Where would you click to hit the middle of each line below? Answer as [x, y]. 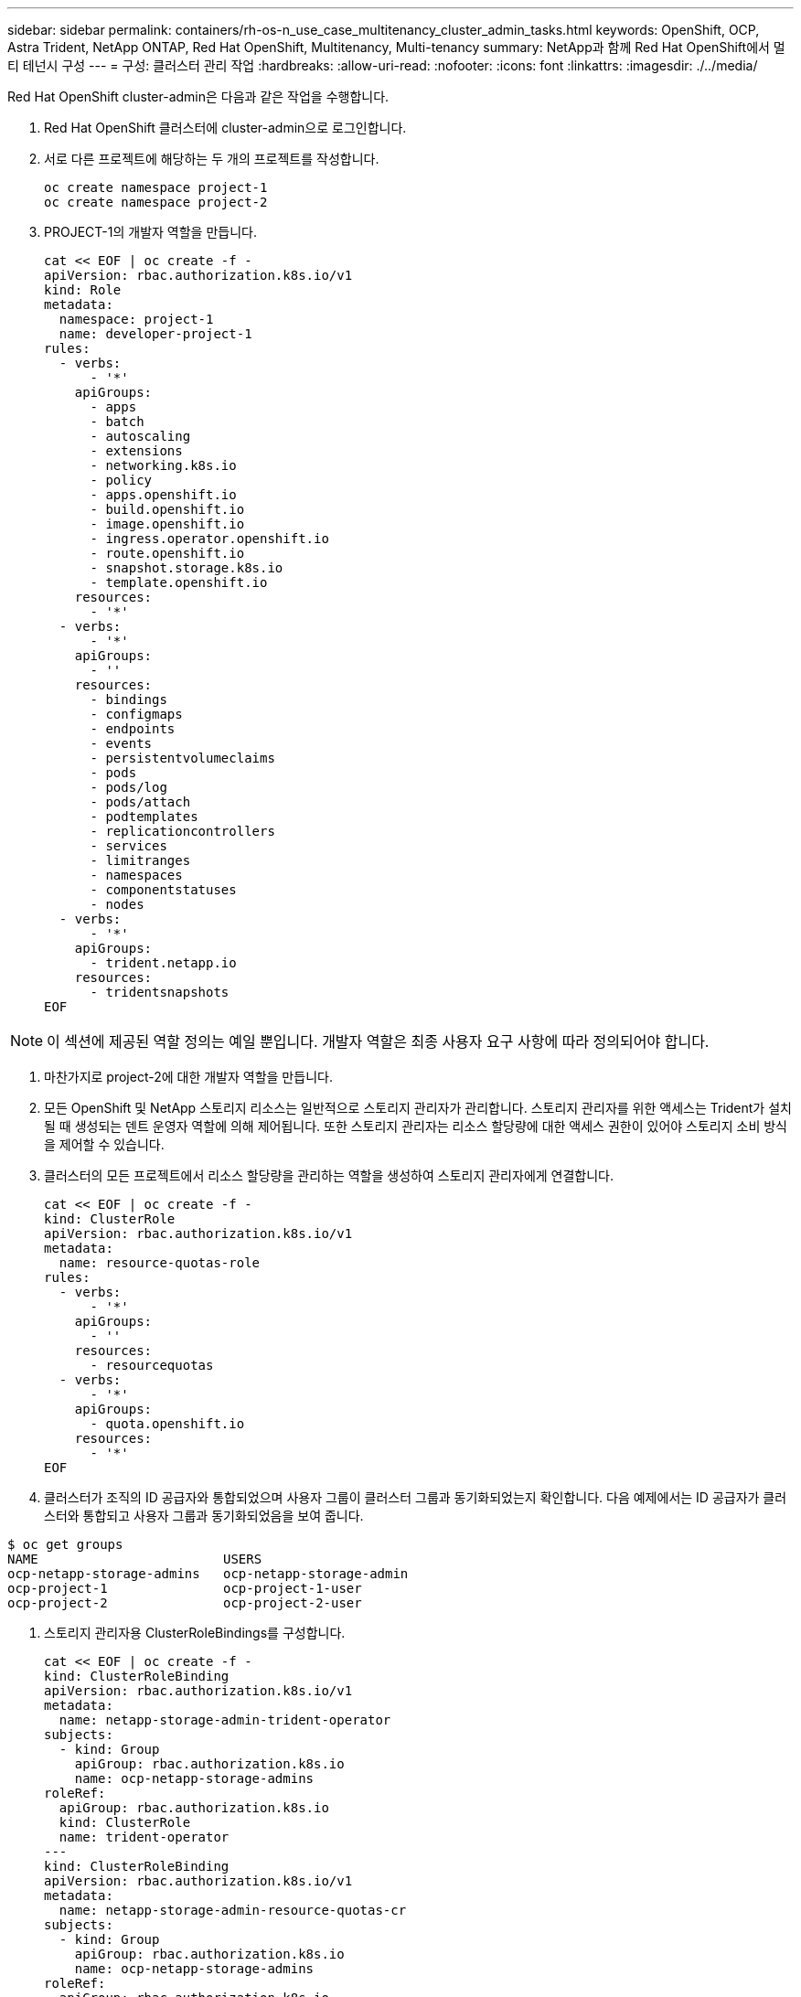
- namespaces [136, 875]
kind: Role [83, 290]
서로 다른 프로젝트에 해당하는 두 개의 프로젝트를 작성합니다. [212, 159]
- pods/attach [140, 802]
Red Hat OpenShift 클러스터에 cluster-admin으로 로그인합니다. [225, 128]
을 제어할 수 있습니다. [104, 1144]
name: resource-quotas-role [160, 1263]
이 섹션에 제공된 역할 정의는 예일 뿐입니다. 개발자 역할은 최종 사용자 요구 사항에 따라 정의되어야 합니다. [378, 1041]
